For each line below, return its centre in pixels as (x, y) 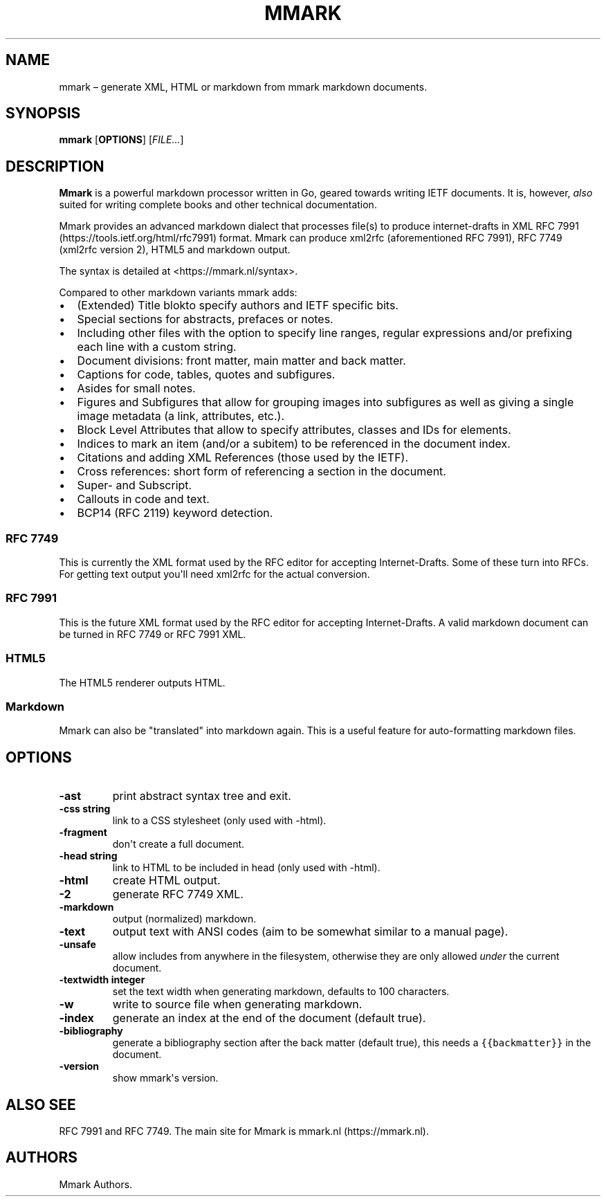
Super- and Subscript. (135, 485)
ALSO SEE (41, 1104)
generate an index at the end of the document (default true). (269, 1018)
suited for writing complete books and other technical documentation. (218, 205)
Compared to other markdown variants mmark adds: (178, 293)
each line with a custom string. (157, 347)
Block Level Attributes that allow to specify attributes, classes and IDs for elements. (294, 430)
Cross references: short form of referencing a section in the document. (261, 472)
